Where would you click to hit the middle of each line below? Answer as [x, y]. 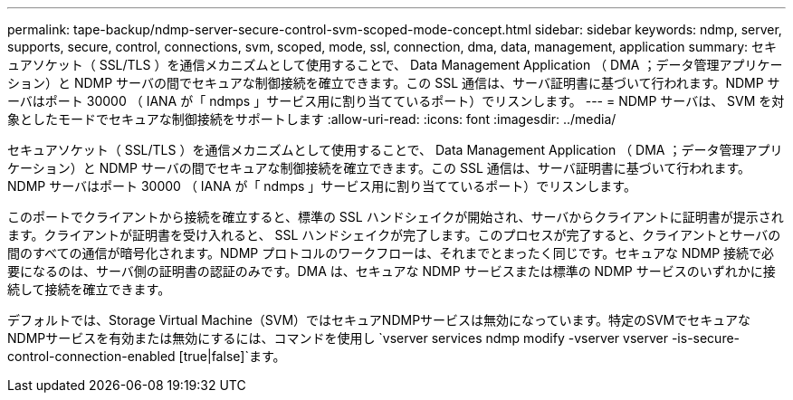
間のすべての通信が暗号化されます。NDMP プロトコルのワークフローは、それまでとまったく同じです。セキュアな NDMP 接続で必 [391, 253]
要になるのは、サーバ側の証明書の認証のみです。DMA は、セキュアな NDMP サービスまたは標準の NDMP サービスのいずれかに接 [392, 271]
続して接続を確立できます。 [89, 289]
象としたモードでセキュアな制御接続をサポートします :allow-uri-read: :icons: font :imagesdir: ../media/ [312, 119]
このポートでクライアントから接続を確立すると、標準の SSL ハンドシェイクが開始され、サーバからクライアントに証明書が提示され [396, 217]
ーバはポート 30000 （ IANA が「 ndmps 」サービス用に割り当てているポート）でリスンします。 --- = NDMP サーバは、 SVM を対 [396, 101]
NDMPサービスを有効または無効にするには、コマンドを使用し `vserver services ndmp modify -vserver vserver [338, 338]
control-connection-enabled [91, 356]
